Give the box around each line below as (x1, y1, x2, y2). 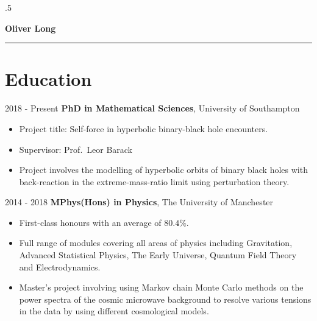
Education (5, 66, 92, 91)
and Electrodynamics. (19, 260, 101, 273)
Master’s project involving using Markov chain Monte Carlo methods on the (19, 281, 304, 294)
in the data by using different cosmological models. (19, 305, 209, 317)
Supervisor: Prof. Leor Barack (19, 143, 133, 155)
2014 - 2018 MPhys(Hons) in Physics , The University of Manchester (5, 196, 274, 208)
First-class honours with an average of (19, 216, 162, 228)
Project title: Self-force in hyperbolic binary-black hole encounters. (19, 122, 268, 135)
